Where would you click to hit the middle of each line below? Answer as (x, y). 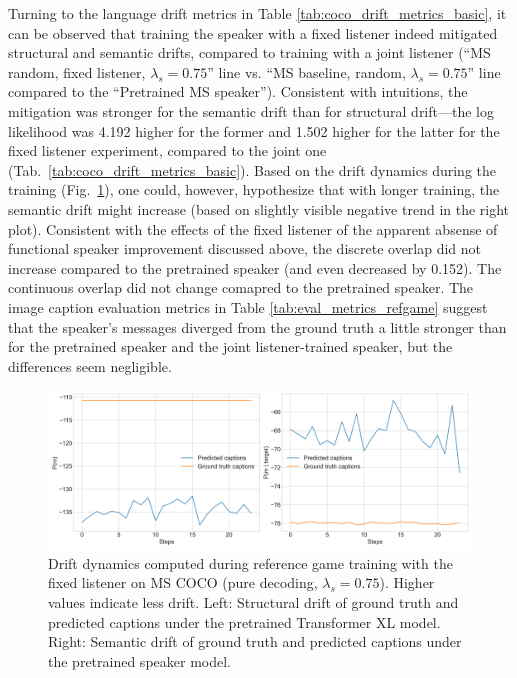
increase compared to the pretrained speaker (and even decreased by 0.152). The (255, 267)
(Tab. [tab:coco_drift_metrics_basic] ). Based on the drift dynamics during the (252, 169)
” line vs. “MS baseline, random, (306, 71)
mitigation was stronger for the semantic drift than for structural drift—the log (251, 110)
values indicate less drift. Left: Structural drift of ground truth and (253, 602)
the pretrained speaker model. (139, 660)
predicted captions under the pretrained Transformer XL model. (244, 621)
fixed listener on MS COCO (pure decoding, (183, 582)
